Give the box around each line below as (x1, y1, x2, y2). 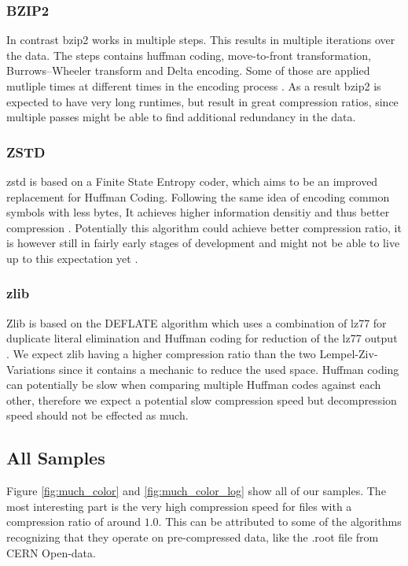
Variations (6, 361, 56, 377)
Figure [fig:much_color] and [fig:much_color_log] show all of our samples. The (6, 483, 386, 499)
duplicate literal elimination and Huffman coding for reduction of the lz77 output (6, 330, 398, 346)
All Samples (6, 446, 105, 470)
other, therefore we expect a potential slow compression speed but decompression (6, 391, 397, 408)
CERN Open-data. (6, 544, 96, 560)
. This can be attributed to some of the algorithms (158, 513, 402, 530)
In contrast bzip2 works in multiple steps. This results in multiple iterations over (6, 31, 395, 48)
